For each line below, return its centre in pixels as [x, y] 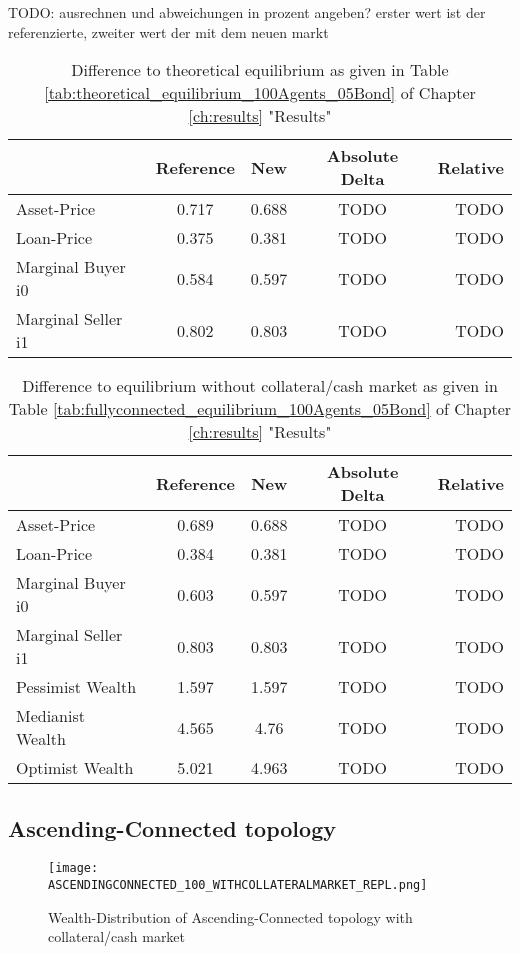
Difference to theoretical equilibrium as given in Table [260, 70]
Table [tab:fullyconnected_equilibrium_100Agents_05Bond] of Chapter [260, 409]
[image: [73, 868]
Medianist [50, 716]
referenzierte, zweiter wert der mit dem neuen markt [168, 31]
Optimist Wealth [75, 768]
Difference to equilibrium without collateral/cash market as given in [260, 386]
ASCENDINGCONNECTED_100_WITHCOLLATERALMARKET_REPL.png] [238, 885]
